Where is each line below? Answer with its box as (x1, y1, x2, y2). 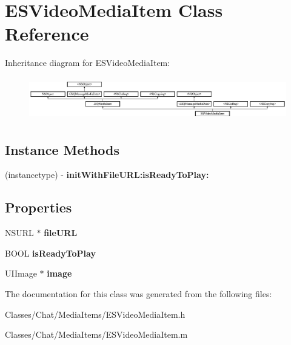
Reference (5, 21, 89, 46)
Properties (5, 198, 72, 217)
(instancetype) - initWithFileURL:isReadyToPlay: (5, 168, 209, 181)
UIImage (5, 267, 37, 280)
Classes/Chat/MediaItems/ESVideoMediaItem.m (5, 328, 188, 341)
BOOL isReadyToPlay (5, 246, 96, 259)
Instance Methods (5, 140, 119, 159)
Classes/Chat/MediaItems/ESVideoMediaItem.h (5, 307, 186, 320)
